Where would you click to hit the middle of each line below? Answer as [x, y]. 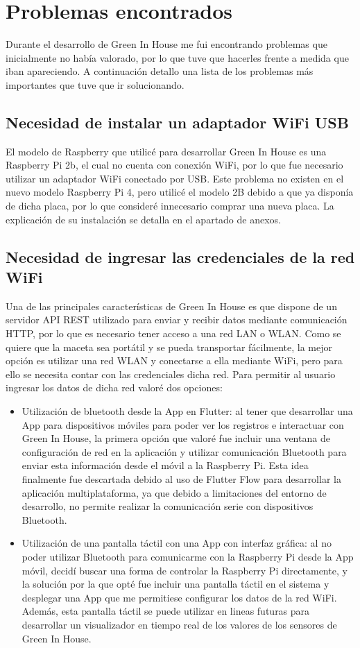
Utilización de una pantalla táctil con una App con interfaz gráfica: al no [177, 543]
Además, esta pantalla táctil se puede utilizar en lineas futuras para [166, 611]
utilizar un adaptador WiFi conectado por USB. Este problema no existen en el [175, 178]
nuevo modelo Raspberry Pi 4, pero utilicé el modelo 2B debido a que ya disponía [180, 192]
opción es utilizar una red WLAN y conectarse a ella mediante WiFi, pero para [174, 360]
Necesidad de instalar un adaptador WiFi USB [177, 122]
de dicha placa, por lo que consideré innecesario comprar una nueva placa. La [170, 206]
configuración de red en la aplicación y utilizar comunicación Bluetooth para [184, 451]
